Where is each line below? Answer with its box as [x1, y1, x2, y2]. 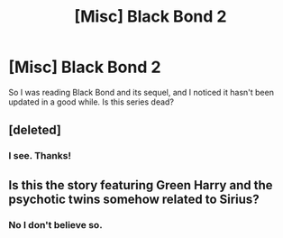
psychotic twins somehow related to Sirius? [8, 191, 260, 206]
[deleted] [8, 123, 62, 138]
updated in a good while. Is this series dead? [8, 96, 175, 107]
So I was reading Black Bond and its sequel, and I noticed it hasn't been [8, 87, 274, 97]
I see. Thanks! [8, 150, 71, 162]
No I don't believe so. [8, 218, 103, 231]
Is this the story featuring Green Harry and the [8, 178, 273, 193]
